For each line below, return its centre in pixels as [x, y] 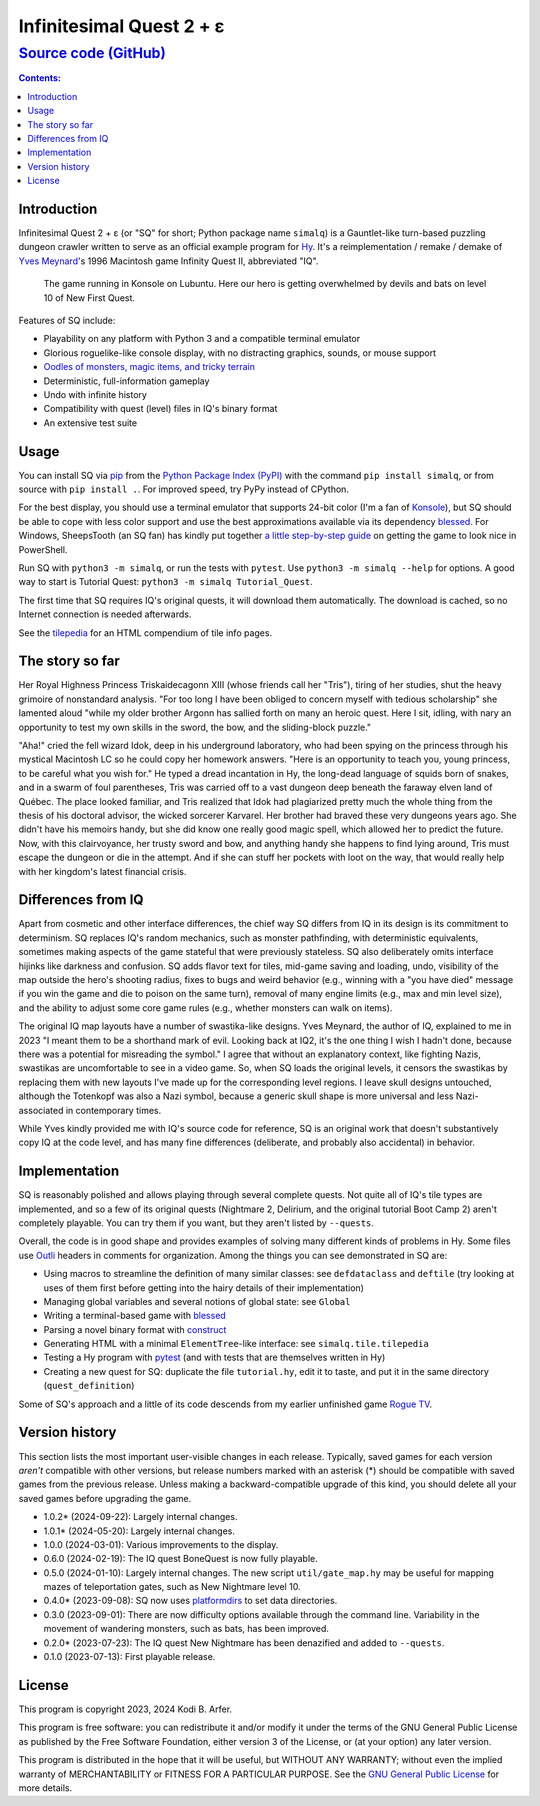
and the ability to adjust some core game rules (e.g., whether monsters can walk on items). [205, 1007]
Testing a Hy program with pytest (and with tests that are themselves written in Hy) [214, 1357]
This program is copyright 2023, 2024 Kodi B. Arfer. [125, 1709]
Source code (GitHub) [92, 53]
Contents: [40, 78]
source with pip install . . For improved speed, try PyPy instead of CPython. [184, 489]
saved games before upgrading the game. [105, 1498]
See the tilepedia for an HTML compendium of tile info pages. [145, 632]
